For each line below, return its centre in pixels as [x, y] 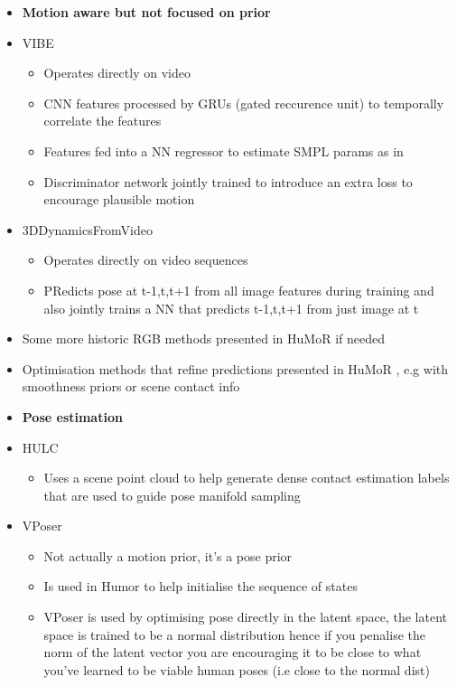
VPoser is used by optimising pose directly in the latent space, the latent [245, 617]
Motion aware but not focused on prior [146, 12]
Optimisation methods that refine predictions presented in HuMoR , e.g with [235, 368]
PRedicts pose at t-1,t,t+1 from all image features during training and [239, 290]
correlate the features [103, 121]
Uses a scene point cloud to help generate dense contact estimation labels [247, 478]
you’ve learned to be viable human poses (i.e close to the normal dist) [237, 669]
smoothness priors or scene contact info [131, 386]
